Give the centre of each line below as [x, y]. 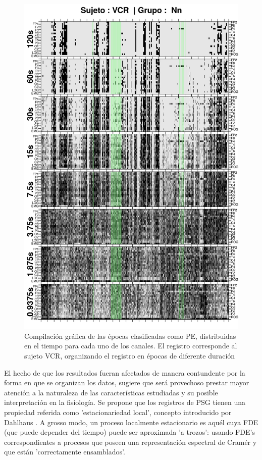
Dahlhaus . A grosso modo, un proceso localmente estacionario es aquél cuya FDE [131, 422]
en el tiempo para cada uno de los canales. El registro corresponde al [131, 346]
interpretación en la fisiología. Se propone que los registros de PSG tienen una [125, 402]
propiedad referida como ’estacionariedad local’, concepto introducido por [118, 412]
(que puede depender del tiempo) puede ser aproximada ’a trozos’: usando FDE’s [129, 432]
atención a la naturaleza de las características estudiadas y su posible [111, 392]
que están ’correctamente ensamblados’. [65, 452]
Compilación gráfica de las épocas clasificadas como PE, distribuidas [130, 336]
